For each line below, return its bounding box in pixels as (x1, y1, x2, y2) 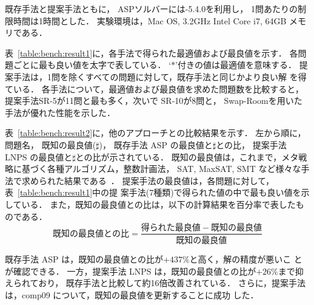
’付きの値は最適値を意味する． (175, 58, 297, 71)
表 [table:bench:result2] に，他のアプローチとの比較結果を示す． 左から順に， (5, 126, 306, 139)
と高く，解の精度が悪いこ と (189, 253, 302, 265)
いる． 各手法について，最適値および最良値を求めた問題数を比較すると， (13, 82, 304, 95)
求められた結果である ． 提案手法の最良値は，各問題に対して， (21, 174, 275, 187)
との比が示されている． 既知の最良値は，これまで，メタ (75, 150, 299, 163)
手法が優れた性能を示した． (5, 106, 115, 118)
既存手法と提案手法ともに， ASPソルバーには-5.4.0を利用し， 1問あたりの (5, 2, 298, 15)
